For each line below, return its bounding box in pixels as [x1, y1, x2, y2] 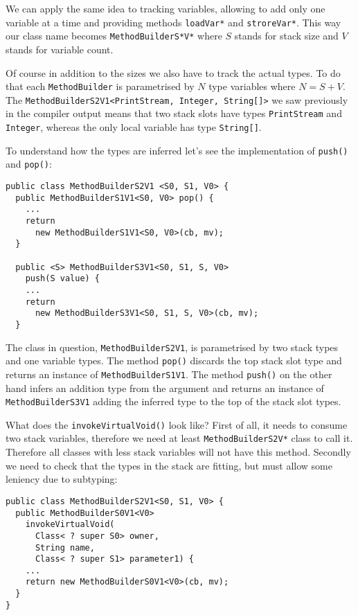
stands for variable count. [6, 42, 114, 56]
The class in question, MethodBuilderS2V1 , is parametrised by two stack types [6, 339, 339, 354]
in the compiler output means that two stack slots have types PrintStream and [6, 106, 342, 121]
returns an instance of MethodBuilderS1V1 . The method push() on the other [6, 366, 332, 381]
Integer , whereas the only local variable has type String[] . [6, 120, 262, 134]
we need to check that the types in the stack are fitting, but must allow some [6, 458, 332, 472]
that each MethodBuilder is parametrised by [6, 79, 195, 93]
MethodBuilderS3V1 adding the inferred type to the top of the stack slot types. [6, 394, 341, 409]
